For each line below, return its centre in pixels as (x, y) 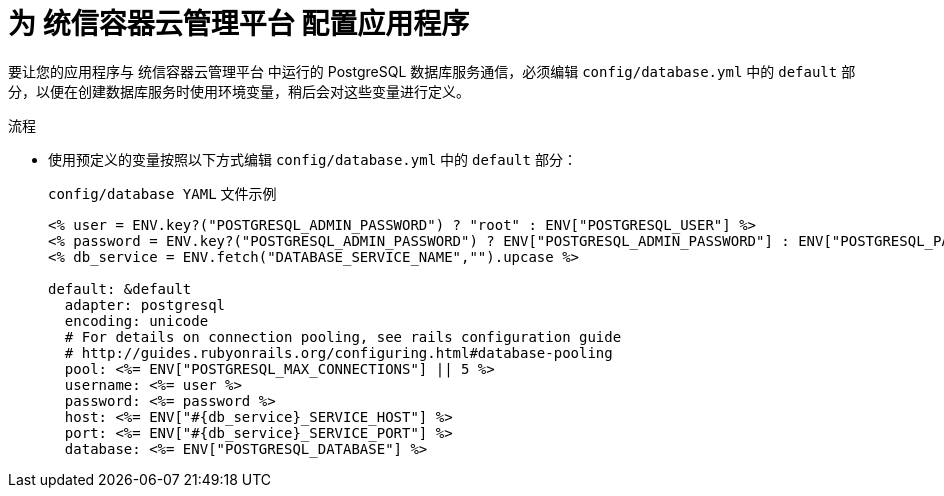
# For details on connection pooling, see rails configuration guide (343, 336)
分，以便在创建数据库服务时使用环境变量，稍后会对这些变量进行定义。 (239, 91)
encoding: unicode (136, 320)
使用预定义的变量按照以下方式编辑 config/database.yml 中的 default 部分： (312, 159)
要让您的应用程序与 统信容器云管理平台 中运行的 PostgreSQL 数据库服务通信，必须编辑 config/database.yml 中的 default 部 (432, 71)
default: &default (120, 288)
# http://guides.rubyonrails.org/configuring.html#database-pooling (338, 352)
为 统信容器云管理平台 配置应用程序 (239, 24)
